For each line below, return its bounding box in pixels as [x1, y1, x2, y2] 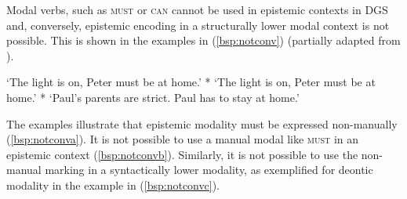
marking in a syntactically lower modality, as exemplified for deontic [45, 161, 373, 178]
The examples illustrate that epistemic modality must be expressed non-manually [6, 115, 398, 132]
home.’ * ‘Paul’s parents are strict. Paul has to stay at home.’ [6, 89, 300, 105]
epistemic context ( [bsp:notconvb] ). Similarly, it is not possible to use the [6, 146, 358, 162]
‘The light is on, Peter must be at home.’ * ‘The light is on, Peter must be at [6, 74, 376, 90]
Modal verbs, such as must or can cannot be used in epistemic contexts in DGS [6, 2, 388, 17]
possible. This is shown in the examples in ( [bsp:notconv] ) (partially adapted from [6, 32, 401, 49]
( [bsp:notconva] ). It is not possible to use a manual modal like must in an [6, 131, 359, 147]
